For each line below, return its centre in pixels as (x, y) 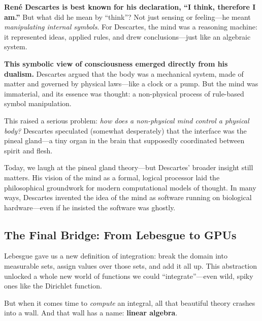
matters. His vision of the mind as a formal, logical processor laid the (112, 177)
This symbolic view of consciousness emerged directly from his (116, 63)
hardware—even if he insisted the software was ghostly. (90, 207)
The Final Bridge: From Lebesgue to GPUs (120, 234)
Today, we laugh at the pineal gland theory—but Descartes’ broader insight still (129, 167)
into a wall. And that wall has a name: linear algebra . (91, 313)
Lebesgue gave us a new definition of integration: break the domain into (116, 256)
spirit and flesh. (28, 150)
